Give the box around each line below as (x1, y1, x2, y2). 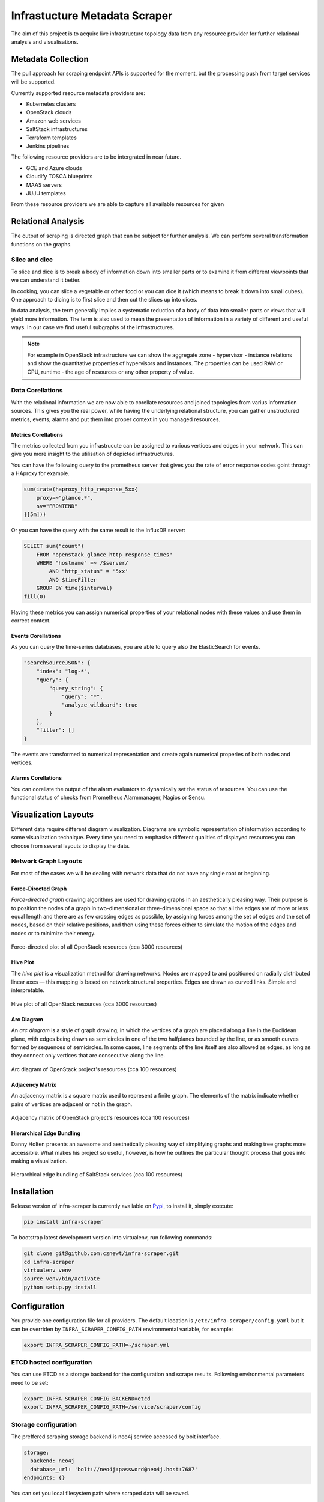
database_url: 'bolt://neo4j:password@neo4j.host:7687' (30, 1466, 198, 1473)
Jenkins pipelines (26, 142, 70, 150)
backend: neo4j (30, 1458, 75, 1464)
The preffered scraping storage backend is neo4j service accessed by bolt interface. (11, 1433, 221, 1440)
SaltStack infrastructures (26, 126, 88, 133)
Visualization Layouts (11, 809, 94, 819)
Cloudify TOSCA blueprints (26, 173, 93, 180)
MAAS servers (26, 181, 62, 189)
